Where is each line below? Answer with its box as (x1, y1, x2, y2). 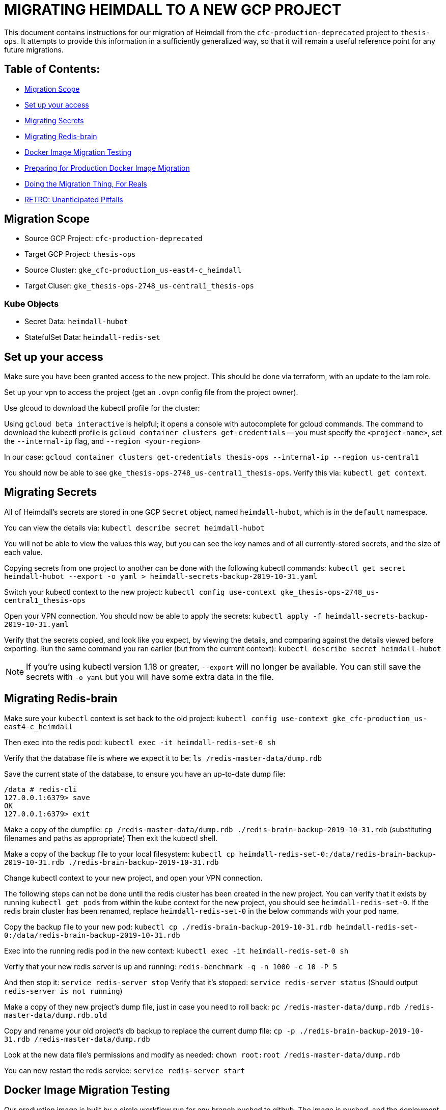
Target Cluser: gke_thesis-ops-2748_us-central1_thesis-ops (24, 281, 254, 290)
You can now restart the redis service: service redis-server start (4, 1066, 245, 1075)
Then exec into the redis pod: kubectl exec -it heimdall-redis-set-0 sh (4, 737, 276, 747)
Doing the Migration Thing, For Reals (24, 179, 147, 188)
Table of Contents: (4, 63, 100, 76)
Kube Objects (4, 298, 59, 309)
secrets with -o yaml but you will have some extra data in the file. (26, 671, 274, 682)
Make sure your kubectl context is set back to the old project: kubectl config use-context (4, 713, 328, 723)
